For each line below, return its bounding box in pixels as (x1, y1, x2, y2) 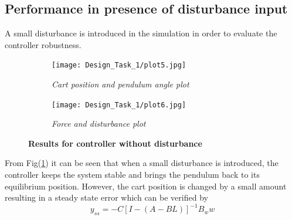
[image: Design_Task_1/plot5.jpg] (52, 61, 186, 70)
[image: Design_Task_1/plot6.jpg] (52, 100, 186, 109)
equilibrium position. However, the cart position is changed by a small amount (5, 180, 287, 192)
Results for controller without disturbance (28, 137, 202, 149)
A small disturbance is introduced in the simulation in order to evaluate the (5, 27, 277, 39)
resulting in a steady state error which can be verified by (5, 191, 208, 204)
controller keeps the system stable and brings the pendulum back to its (5, 168, 260, 181)
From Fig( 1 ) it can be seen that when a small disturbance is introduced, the (5, 157, 279, 169)
